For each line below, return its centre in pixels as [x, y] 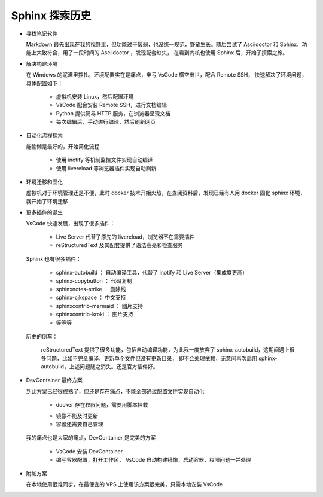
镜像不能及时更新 [77, 416]
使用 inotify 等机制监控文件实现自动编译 [104, 160]
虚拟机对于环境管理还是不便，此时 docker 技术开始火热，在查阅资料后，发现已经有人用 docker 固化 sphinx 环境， [166, 193]
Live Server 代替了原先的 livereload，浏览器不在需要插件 [125, 237]
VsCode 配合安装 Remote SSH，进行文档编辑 [112, 105]
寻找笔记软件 [42, 33]
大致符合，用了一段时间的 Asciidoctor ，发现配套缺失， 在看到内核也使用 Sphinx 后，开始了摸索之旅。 [162, 53]
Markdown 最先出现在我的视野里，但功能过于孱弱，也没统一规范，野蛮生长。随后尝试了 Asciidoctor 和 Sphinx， [164, 44]
